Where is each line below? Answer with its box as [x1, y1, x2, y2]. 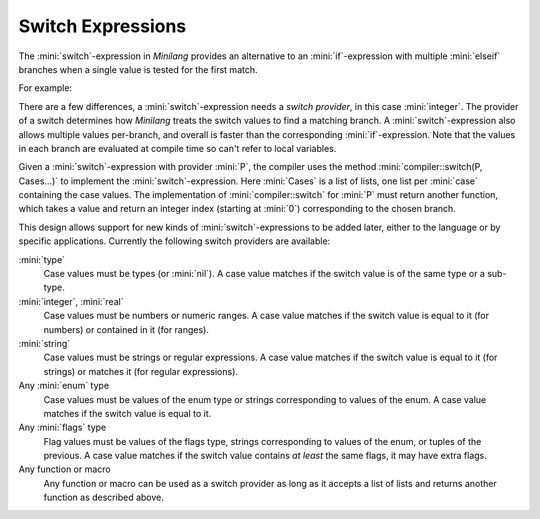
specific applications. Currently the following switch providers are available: [18, 235, 331, 247]
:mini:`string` [18, 337, 71, 349]
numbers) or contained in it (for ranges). [43, 323, 210, 335]
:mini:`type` [18, 253, 65, 265]
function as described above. [43, 491, 165, 504]
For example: [18, 82, 73, 94]
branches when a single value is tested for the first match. [18, 63, 258, 75]
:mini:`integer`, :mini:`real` [18, 295, 124, 307]
